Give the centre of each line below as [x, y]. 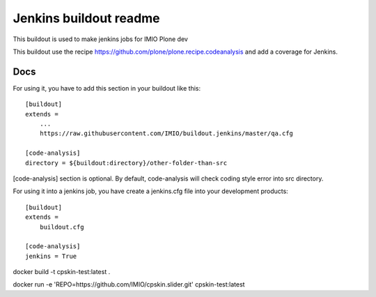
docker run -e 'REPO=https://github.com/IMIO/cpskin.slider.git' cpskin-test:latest [129, 284]
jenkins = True [51, 256]
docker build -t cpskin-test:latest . [62, 272]
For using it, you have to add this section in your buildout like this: [107, 88]
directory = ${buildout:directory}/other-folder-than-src [126, 163]
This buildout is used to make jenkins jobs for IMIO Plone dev [100, 39]
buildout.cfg [62, 227]
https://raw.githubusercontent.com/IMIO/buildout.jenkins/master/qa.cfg [166, 134]
